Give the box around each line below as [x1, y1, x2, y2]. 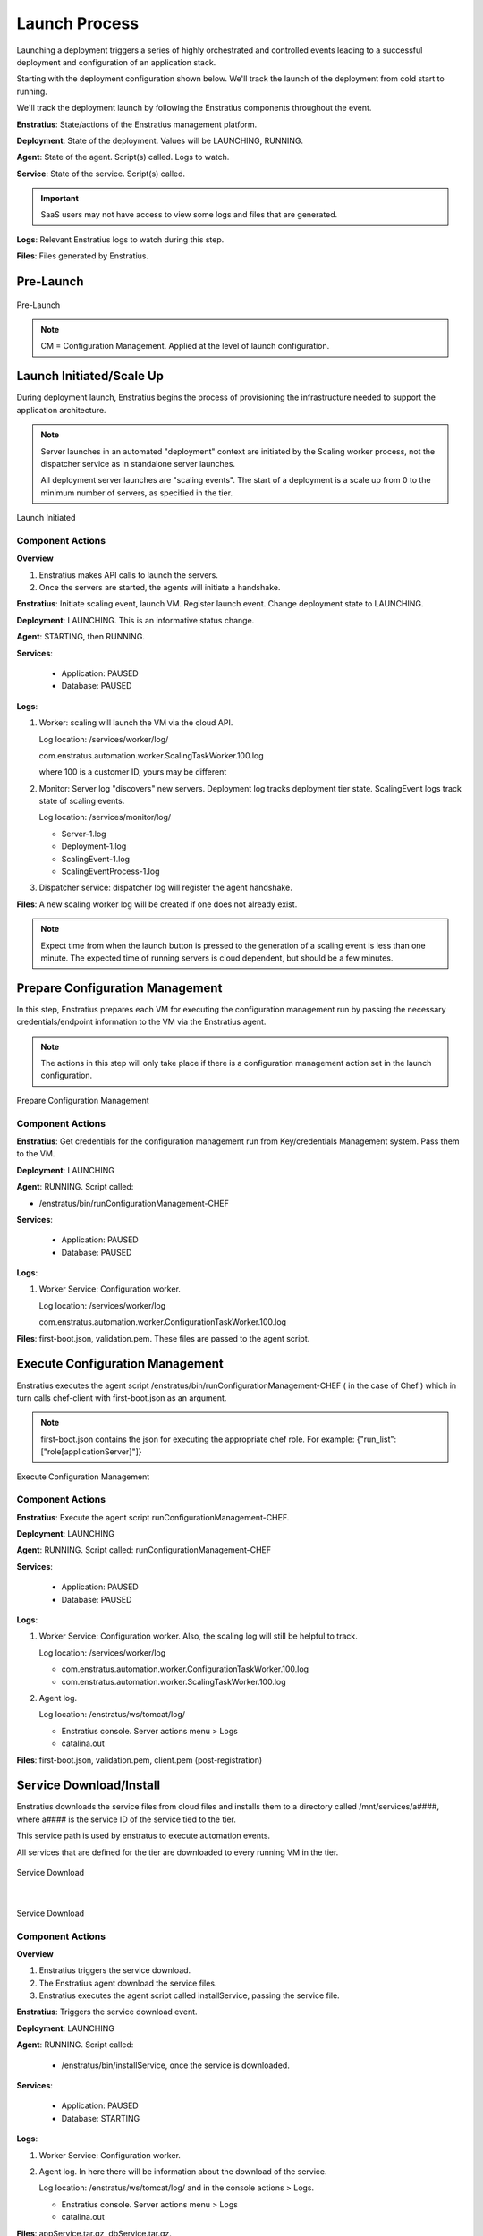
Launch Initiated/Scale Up [16, 368, 165, 384]
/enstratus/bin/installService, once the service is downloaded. [61, 2060, 290, 2071]
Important [40, 193, 80, 204]
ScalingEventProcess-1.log [61, 866, 160, 877]
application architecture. [16, 404, 106, 415]
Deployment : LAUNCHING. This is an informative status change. [16, 614, 255, 625]
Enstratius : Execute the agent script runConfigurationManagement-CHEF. [16, 1512, 290, 1522]
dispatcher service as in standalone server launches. [40, 458, 236, 469]
